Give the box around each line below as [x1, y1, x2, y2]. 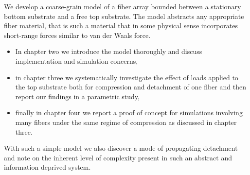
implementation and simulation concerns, [15, 55, 138, 66]
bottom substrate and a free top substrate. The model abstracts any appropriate [4, 11, 244, 21]
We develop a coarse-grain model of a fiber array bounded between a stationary [4, 1, 241, 11]
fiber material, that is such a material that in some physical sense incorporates [4, 20, 238, 31]
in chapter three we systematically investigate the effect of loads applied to [15, 72, 238, 82]
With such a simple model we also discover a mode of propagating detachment [4, 143, 238, 153]
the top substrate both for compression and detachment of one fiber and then [15, 82, 246, 92]
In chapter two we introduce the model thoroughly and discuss [15, 46, 202, 56]
